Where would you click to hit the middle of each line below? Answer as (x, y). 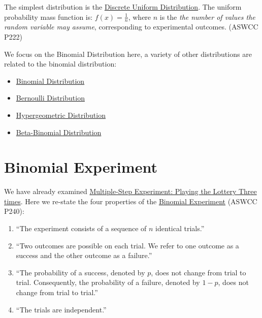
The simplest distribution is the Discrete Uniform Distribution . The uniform (123, 7)
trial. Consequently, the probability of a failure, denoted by (108, 282)
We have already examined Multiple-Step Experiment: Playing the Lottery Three (130, 191)
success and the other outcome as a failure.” (84, 255)
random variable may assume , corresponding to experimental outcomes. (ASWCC (131, 27)
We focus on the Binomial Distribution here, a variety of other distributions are (128, 54)
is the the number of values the (207, 17)
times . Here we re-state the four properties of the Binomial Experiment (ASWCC (131, 201)
